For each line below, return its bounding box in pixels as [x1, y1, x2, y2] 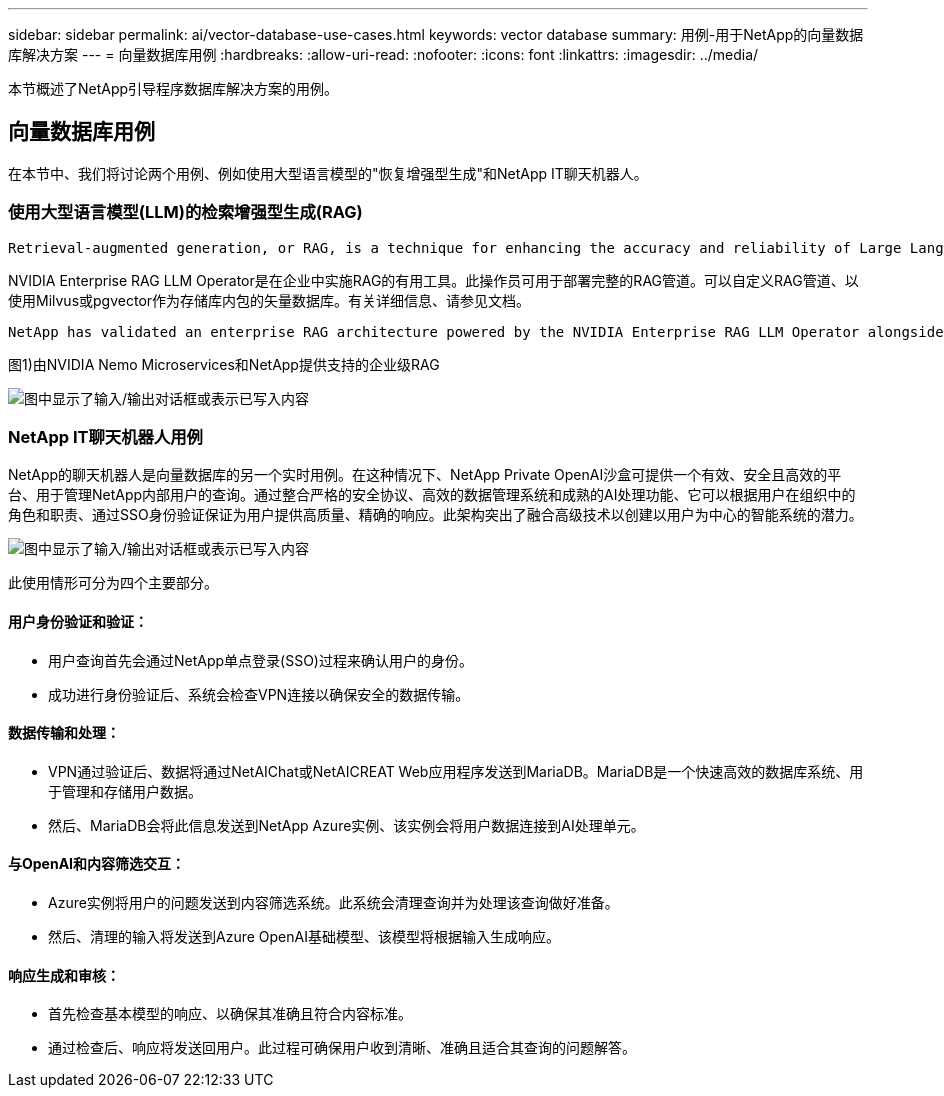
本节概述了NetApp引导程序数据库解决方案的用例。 [8, 80, 339, 97]
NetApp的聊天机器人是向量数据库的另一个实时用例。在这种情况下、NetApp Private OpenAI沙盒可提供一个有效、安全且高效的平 [8, 466, 842, 484]
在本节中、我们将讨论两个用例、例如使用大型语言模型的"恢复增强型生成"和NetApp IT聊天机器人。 [8, 164, 648, 182]
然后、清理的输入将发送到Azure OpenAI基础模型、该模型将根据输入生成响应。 [48, 928, 560, 945]
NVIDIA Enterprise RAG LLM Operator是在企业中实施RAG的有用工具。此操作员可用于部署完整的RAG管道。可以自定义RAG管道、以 [8, 271, 859, 289]
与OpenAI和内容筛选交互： [8, 855, 186, 873]
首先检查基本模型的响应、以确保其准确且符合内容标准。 [48, 1005, 412, 1023]
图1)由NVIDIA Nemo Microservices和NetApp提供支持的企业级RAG [8, 355, 440, 373]
